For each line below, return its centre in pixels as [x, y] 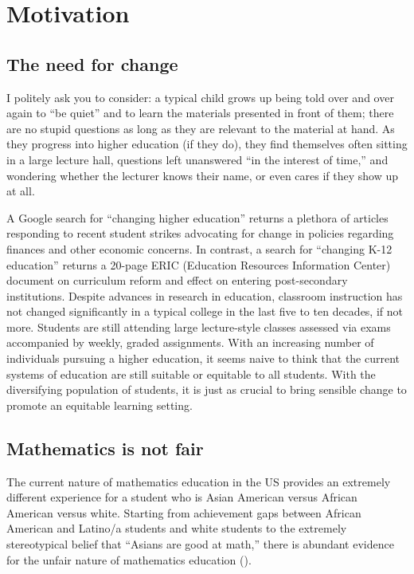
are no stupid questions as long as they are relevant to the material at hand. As [201, 128]
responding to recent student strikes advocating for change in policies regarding [200, 233]
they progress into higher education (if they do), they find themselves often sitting [207, 144]
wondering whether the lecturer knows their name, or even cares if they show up [203, 175]
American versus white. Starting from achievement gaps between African [184, 512]
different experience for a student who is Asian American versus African [182, 497]
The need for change [92, 63]
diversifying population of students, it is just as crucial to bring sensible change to [207, 389]
